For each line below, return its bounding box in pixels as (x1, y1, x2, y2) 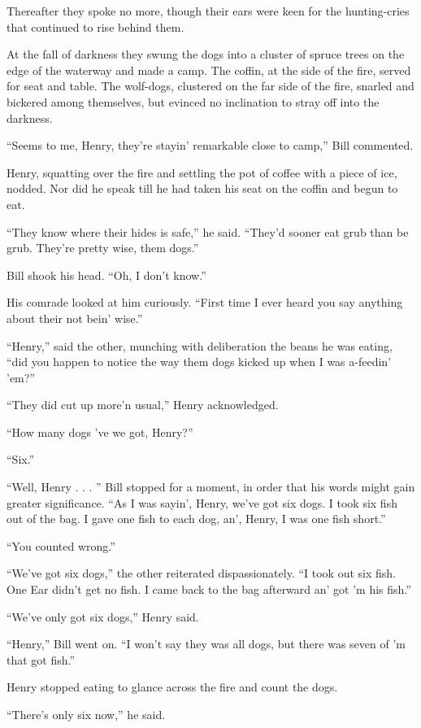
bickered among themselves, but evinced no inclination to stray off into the (7, 93, 380, 110)
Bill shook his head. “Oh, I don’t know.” (7, 266, 206, 283)
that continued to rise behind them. (7, 18, 184, 35)
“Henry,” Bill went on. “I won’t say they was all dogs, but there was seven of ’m (7, 635, 406, 652)
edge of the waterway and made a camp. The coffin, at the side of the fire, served (7, 61, 411, 78)
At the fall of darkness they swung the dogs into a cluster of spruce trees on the (7, 46, 405, 63)
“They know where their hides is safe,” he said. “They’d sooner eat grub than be (7, 223, 409, 240)
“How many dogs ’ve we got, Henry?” (7, 423, 193, 440)
